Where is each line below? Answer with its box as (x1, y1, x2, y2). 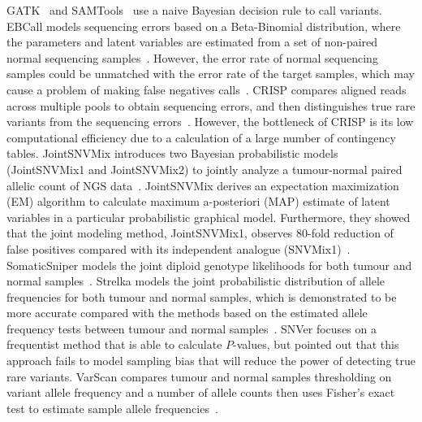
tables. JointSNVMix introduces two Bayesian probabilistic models (6, 145, 338, 162)
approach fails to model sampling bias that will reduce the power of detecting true (6, 352, 416, 369)
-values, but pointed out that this (233, 336, 399, 353)
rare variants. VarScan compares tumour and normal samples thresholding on (6, 368, 392, 385)
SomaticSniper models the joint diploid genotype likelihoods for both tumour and (6, 256, 412, 273)
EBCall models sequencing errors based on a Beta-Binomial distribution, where (6, 17, 401, 34)
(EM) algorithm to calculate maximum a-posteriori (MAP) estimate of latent (6, 193, 390, 210)
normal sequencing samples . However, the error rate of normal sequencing (6, 49, 378, 66)
